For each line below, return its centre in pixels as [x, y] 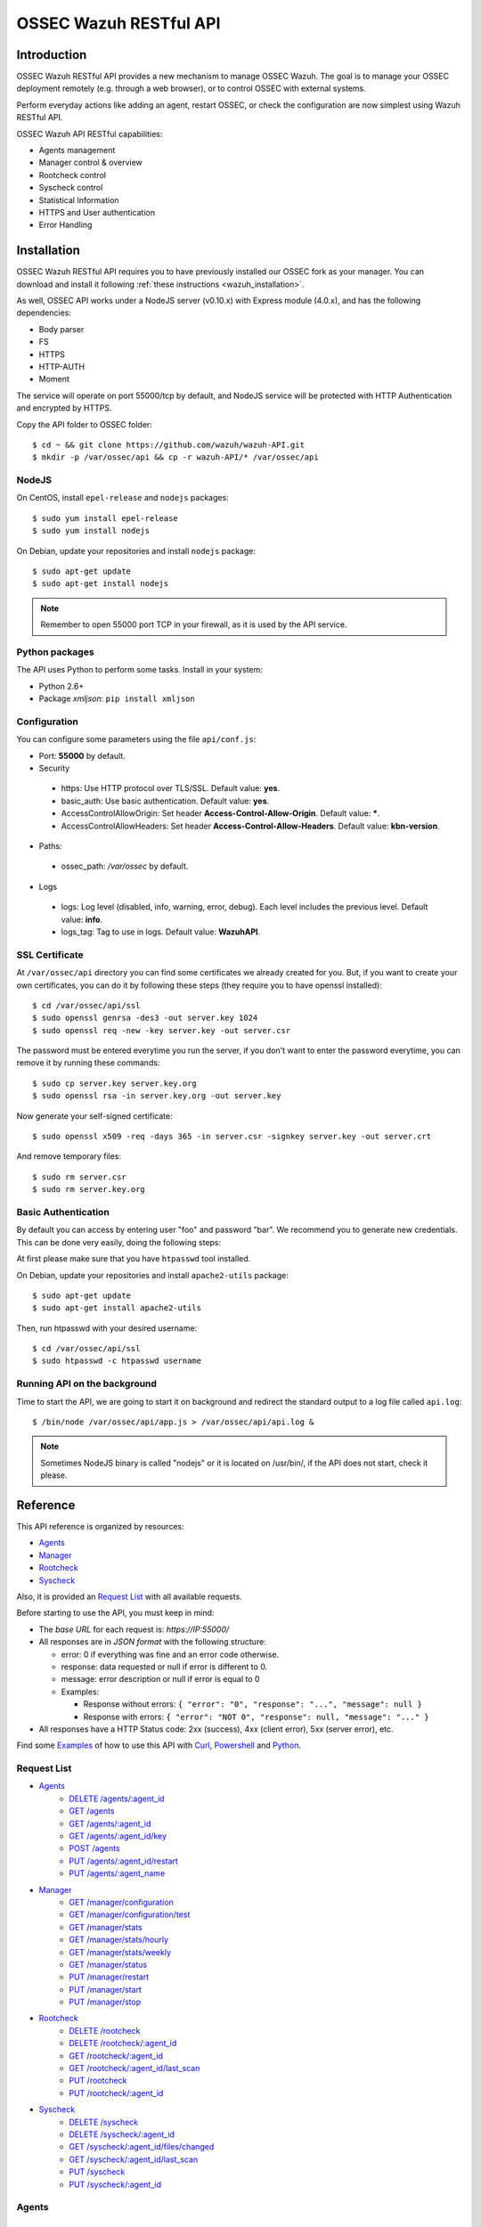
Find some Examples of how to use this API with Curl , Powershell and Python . [159, 1745]
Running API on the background [87, 1383]
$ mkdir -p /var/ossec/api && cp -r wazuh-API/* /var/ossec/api [176, 457]
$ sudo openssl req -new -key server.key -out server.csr [162, 1030]
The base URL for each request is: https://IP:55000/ [134, 1629]
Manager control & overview [90, 163]
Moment [54, 379]
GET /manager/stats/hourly [119, 1940]
